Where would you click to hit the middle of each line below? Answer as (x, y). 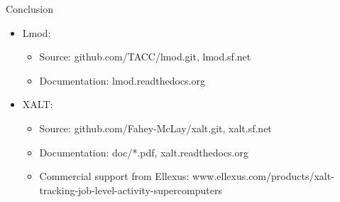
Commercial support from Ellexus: (114, 176)
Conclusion (29, 9)
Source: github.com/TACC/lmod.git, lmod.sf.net (145, 57)
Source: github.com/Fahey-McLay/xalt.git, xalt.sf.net (155, 128)
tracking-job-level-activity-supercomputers (131, 190)
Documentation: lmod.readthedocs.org (122, 80)
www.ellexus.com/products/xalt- (263, 176)
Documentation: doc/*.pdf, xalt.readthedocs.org (144, 152)
